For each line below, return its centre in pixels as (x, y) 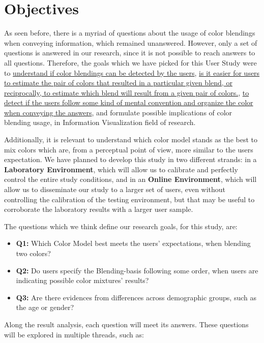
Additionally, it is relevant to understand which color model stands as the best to (131, 139)
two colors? (33, 253)
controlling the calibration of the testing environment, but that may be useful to (129, 199)
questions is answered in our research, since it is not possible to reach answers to (130, 53)
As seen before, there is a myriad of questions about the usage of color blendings (130, 33)
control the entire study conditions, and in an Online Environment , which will (130, 179)
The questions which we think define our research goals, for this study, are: (121, 226)
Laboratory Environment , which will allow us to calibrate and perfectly (121, 169)
